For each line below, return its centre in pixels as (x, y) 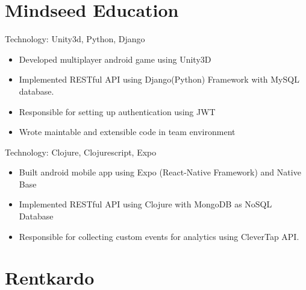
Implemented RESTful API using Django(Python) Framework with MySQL (159, 79)
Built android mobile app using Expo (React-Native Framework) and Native (160, 172)
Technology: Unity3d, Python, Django (75, 39)
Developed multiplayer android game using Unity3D (115, 59)
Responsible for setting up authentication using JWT (117, 111)
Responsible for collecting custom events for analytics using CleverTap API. (159, 236)
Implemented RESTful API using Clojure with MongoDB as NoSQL (145, 204)
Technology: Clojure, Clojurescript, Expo (81, 152)
